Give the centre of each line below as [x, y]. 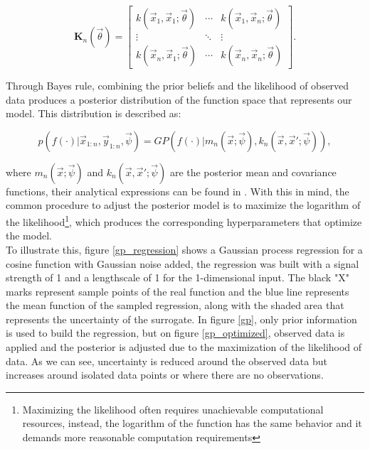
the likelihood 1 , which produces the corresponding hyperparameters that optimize [184, 221]
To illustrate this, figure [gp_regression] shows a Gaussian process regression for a [184, 249]
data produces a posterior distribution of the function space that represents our [179, 99]
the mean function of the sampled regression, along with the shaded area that [175, 305]
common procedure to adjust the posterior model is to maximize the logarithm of [183, 205]
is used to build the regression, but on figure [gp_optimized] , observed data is [175, 333]
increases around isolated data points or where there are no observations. [165, 375]
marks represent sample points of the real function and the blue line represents [178, 291]
